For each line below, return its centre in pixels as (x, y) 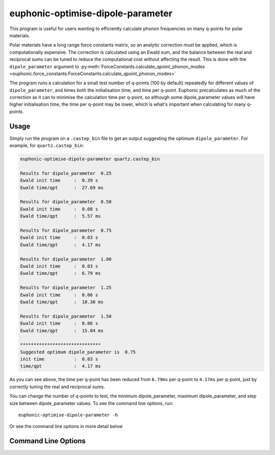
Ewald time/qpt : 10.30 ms (62, 302)
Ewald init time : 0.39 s (59, 181)
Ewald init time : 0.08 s (59, 209)
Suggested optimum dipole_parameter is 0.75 (78, 352)
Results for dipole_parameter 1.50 (66, 316)
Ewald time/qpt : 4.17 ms (61, 245)
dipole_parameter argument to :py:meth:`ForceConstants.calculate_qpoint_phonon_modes (107, 66)
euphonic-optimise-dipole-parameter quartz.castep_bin (90, 159)
